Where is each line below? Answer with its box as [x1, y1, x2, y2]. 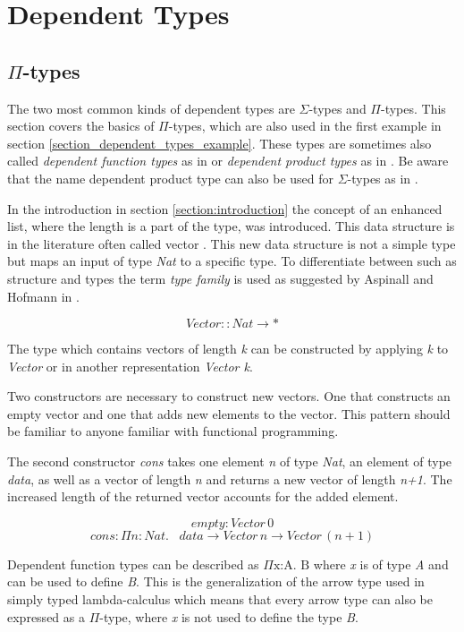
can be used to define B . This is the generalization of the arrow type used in [7, 572, 425, 591]
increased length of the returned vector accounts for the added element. [7, 487, 399, 506]
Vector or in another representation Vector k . [7, 356, 253, 375]
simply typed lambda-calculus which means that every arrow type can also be [7, 590, 434, 609]
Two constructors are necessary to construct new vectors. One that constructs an [7, 387, 451, 406]
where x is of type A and [313, 554, 449, 573]
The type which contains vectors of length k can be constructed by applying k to [7, 339, 449, 358]
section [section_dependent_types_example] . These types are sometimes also [7, 133, 432, 152]
